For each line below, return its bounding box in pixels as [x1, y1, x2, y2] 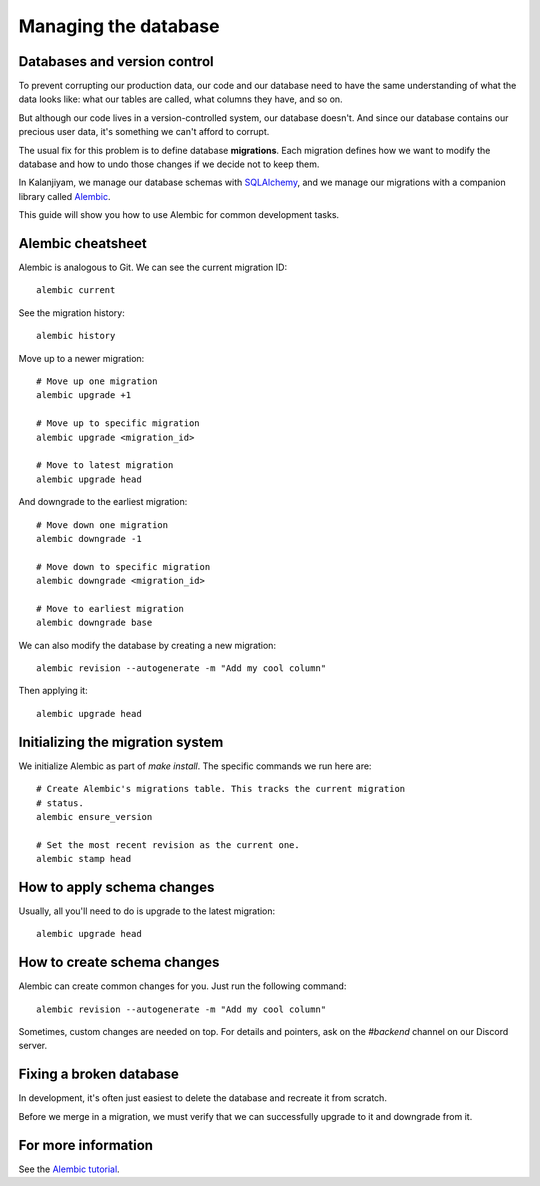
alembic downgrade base [36, 617, 153, 629]
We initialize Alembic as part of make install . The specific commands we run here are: [18, 760, 372, 772]
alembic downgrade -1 [36, 533, 142, 544]
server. [18, 1040, 48, 1052]
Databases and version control [18, 53, 214, 70]
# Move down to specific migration [36, 561, 211, 572]
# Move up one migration [36, 376, 158, 387]
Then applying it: [18, 685, 89, 697]
